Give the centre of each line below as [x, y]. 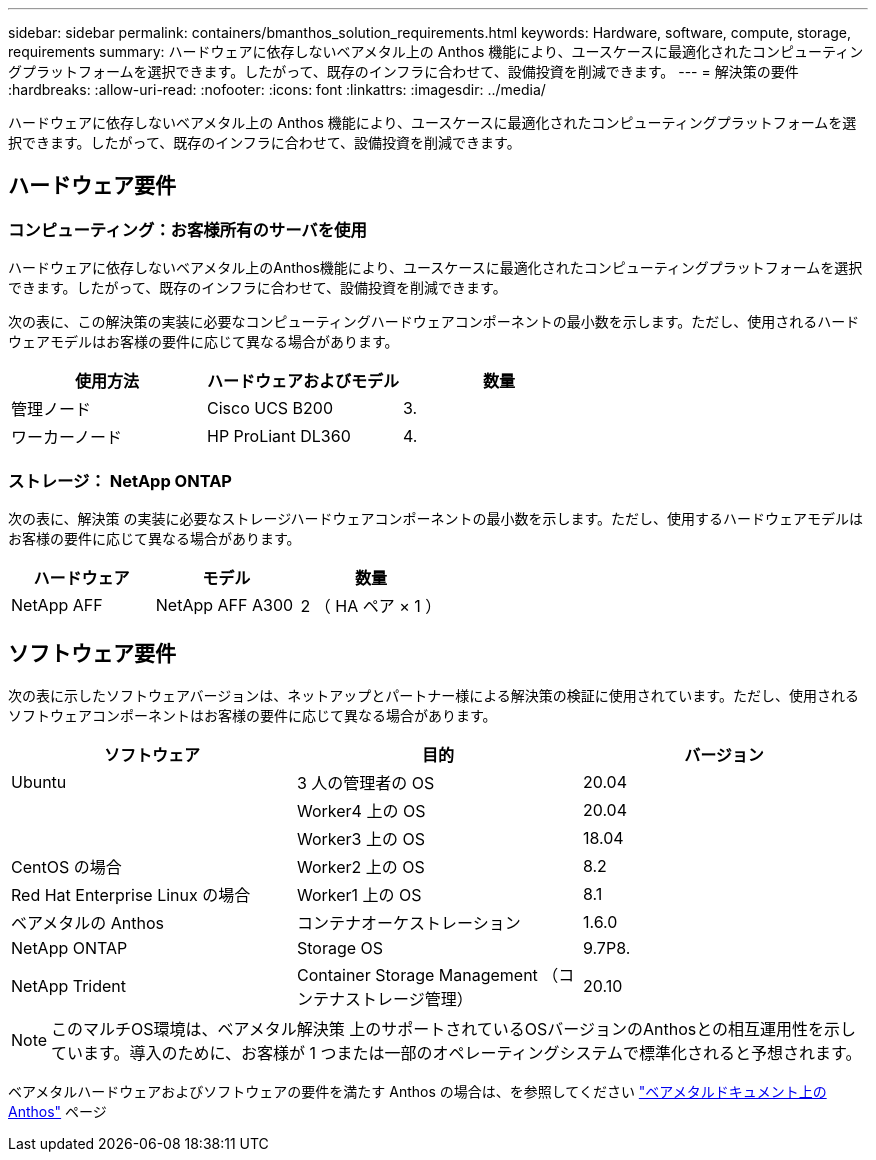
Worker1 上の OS [359, 894]
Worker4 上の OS [361, 810]
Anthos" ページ [57, 1111]
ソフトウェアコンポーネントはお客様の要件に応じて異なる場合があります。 [252, 715]
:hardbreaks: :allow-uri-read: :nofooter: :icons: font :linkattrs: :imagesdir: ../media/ [277, 89]
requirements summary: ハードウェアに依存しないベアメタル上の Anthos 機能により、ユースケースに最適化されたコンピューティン [436, 51]
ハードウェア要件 [92, 186]
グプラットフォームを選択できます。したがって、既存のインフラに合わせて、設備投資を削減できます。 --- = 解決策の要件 [403, 71]
